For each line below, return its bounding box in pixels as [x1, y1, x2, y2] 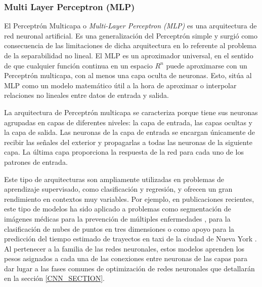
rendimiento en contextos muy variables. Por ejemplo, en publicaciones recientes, [4, 193, 254, 204]
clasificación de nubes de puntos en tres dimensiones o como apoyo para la [4, 223, 235, 234]
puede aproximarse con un [166, 60, 247, 70]
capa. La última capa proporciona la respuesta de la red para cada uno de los [4, 147, 244, 157]
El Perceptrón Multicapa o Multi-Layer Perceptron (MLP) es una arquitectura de [4, 20, 257, 31]
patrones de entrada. [4, 156, 68, 167]
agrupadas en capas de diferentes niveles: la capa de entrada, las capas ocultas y [4, 117, 253, 127]
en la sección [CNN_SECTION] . [4, 273, 105, 283]
